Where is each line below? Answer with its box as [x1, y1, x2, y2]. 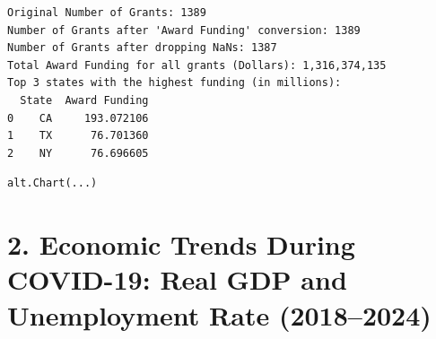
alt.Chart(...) [7, 177, 98, 190]
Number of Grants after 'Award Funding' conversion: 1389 [7, 23, 361, 37]
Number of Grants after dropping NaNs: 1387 [7, 41, 277, 55]
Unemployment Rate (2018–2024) [7, 296, 432, 333]
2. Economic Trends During [7, 226, 355, 263]
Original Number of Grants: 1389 [7, 6, 206, 19]
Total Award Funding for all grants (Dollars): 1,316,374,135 [7, 58, 387, 72]
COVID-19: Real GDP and [7, 261, 347, 298]
